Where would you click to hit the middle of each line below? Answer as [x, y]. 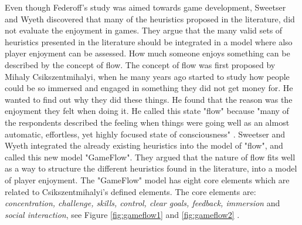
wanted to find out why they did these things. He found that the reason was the [149, 99]
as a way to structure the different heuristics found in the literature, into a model [151, 168]
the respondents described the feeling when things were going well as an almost [147, 122]
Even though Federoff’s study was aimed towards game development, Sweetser [145, 7]
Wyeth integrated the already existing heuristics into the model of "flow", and [144, 145]
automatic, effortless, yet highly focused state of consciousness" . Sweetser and [145, 134]
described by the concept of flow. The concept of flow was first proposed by [140, 64]
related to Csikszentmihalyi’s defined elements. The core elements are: [130, 191]
